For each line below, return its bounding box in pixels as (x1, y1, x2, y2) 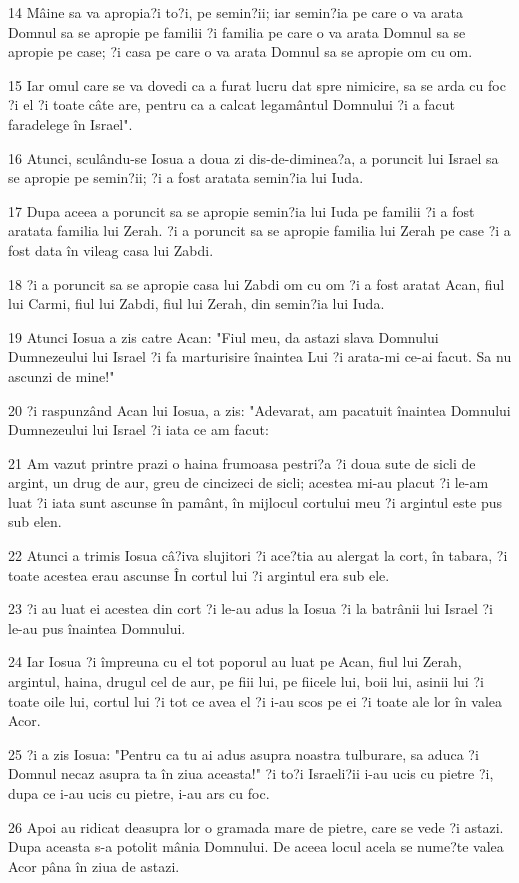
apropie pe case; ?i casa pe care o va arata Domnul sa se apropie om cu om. (8, 41, 473, 62)
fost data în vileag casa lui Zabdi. (8, 239, 214, 260)
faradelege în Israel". (8, 113, 133, 134)
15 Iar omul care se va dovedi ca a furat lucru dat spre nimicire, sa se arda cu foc (8, 74, 506, 95)
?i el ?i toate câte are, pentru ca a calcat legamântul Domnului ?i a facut (8, 94, 456, 115)
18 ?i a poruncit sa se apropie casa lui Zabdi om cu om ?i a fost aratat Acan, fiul (8, 273, 505, 294)
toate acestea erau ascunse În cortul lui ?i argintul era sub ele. (8, 564, 390, 585)
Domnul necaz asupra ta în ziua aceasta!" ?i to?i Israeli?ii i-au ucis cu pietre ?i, (8, 763, 494, 784)
